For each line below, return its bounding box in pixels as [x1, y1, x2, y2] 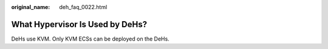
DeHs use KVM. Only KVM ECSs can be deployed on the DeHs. [11, 35, 169, 42]
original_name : [11, 4, 50, 10]
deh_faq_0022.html [59, 4, 108, 10]
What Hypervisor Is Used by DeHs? [11, 19, 148, 30]
